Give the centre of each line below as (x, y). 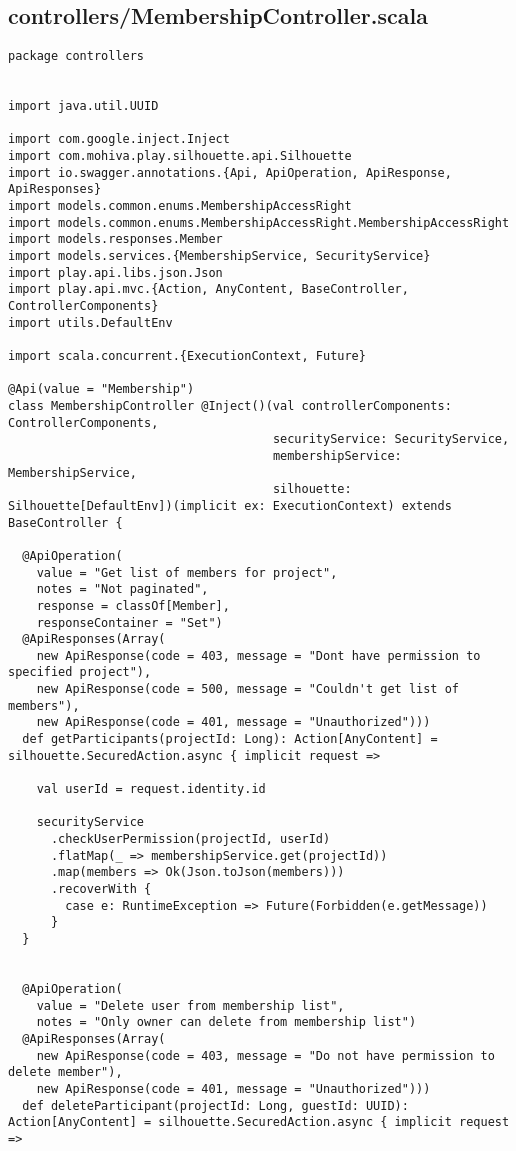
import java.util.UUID (83, 106)
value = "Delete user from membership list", (190, 1005)
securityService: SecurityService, (391, 439)
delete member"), (65, 1072)
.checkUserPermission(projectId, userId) (190, 839)
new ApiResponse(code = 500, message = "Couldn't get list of (248, 689)
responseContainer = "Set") (129, 622)
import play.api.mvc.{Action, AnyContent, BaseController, (208, 289)
